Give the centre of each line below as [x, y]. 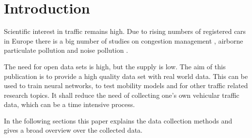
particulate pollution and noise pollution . [66, 50]
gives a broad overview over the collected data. [73, 130]
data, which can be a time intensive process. [70, 104]
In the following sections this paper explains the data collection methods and [118, 120]
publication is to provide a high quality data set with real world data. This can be [126, 76]
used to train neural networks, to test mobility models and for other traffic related [126, 85]
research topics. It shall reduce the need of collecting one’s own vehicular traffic [122, 95]
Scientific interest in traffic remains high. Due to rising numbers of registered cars [125, 31]
